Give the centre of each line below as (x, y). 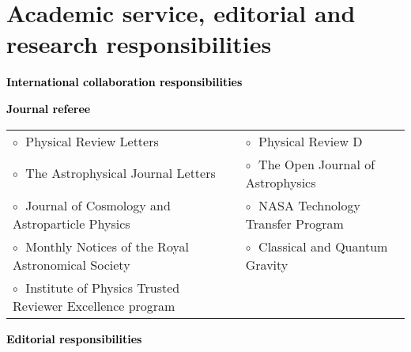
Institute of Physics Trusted (103, 287)
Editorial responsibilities (74, 338)
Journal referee (49, 108)
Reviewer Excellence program (94, 305)
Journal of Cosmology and (98, 205)
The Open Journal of (317, 164)
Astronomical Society (72, 264)
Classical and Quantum (323, 246)
